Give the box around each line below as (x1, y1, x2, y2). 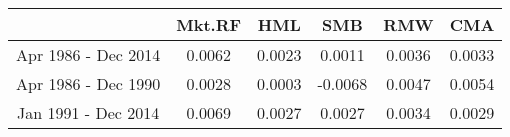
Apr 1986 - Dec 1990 (16, 72, 161, 95)
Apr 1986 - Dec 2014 (16, 43, 161, 66)
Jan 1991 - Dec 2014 (17, 101, 160, 124)
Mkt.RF (176, 13, 242, 36)
